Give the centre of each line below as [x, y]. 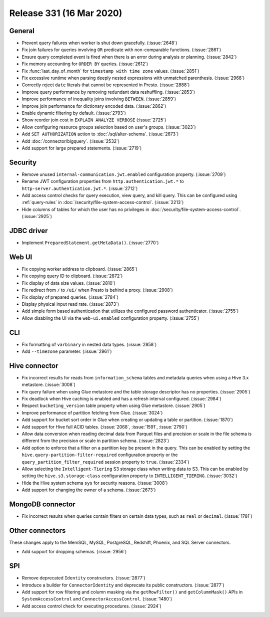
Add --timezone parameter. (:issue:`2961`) [67, 351]
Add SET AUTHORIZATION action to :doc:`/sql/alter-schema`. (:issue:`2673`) [100, 134]
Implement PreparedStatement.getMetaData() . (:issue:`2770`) [90, 243]
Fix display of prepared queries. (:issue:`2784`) [70, 297]
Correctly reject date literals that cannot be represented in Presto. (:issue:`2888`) [106, 85]
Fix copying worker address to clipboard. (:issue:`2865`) [79, 269]
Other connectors [37, 531]
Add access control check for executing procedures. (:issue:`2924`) [92, 606]
